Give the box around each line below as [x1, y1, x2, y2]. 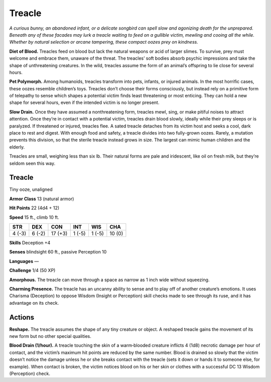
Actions [9, 313, 35, 321]
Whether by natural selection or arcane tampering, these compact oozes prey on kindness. [9, 39, 198, 45]
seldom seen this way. [9, 160, 56, 166]
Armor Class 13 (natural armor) [9, 196, 74, 202]
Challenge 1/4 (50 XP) [9, 268, 56, 274]
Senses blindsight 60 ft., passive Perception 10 [9, 249, 107, 255]
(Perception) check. [9, 370, 50, 376]
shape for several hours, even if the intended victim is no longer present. [9, 99, 160, 105]
